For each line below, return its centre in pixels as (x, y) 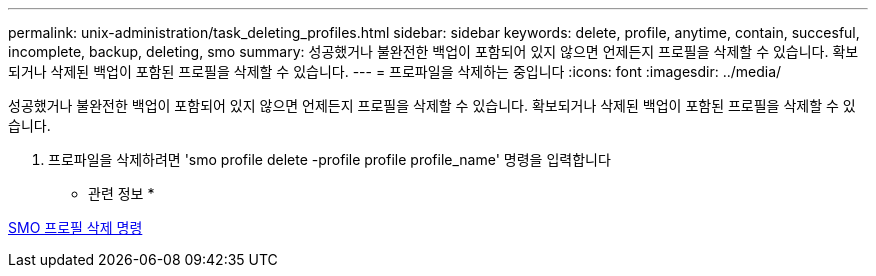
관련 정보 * (121, 193)
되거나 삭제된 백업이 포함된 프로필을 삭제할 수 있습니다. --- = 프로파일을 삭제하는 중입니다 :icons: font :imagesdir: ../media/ (395, 71)
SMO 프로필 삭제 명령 (75, 227)
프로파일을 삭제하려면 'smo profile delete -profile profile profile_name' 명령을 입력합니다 (329, 159)
